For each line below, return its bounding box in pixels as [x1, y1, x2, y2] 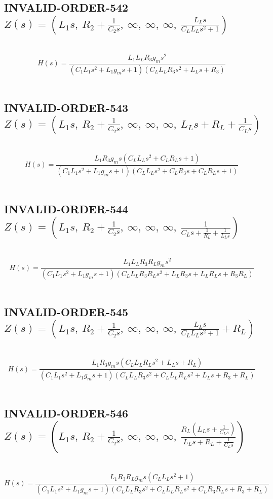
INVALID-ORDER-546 [4, 405, 129, 421]
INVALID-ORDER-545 [4, 303, 129, 319]
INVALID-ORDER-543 [4, 99, 129, 115]
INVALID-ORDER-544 [4, 201, 129, 216]
